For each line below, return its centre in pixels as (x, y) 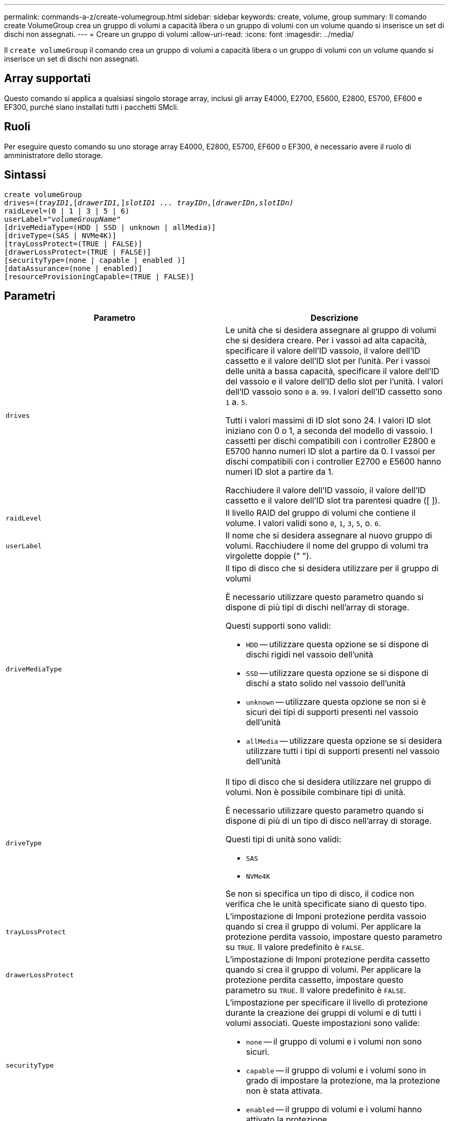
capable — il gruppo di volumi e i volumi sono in (336, 1070)
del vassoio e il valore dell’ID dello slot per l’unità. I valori (334, 382)
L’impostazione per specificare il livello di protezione (327, 1003)
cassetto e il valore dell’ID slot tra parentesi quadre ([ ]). (333, 501)
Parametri (30, 296)
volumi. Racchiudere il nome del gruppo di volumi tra (327, 546)
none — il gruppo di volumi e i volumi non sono (334, 1042)
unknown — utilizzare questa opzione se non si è (336, 702)
